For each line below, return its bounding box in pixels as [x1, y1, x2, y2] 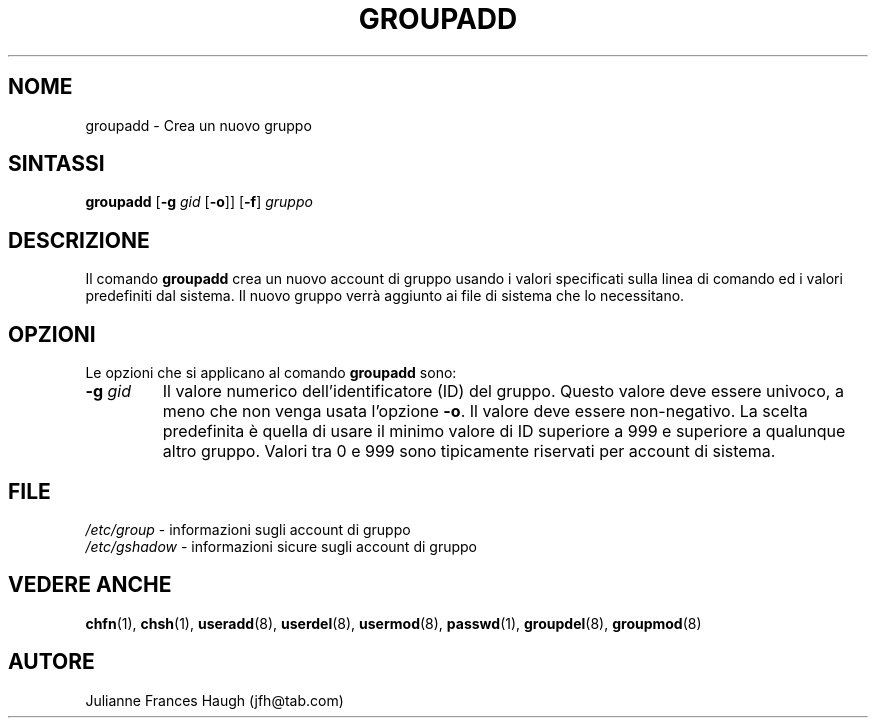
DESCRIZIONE [8, 227, 150, 253]
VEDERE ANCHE [8, 572, 172, 598]
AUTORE [8, 649, 95, 675]
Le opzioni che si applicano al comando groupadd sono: [85, 364, 457, 382]
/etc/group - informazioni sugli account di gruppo [85, 520, 411, 538]
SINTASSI [8, 151, 105, 177]
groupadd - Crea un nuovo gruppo [85, 116, 312, 134]
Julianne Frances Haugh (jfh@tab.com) [85, 691, 344, 709]
